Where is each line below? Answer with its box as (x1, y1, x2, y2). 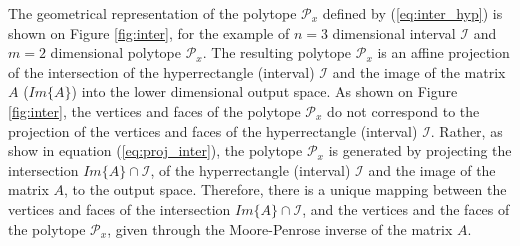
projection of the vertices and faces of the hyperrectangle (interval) (8, 120, 418, 141)
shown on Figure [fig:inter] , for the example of (8, 22, 290, 43)
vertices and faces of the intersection (8, 198, 231, 219)
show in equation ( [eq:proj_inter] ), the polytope (8, 140, 303, 161)
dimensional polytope (50, 42, 181, 63)
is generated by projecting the (328, 140, 512, 161)
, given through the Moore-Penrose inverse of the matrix (107, 218, 453, 239)
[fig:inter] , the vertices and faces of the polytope (8, 100, 301, 121)
